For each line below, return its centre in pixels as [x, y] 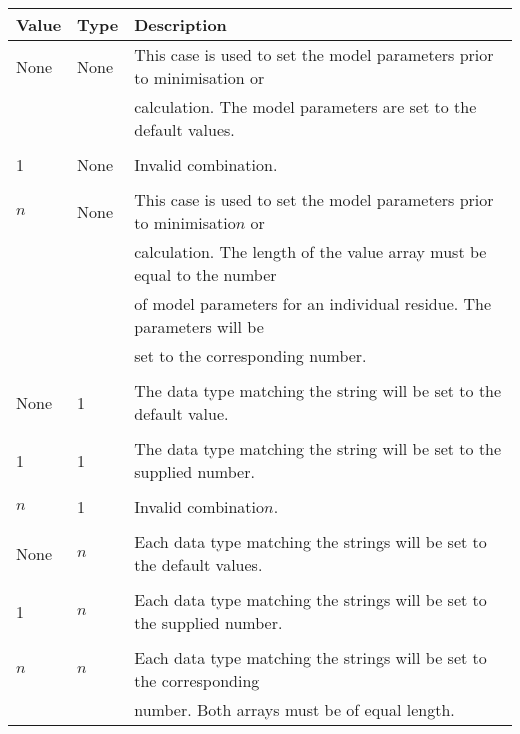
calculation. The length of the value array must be [310, 251]
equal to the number [205, 274]
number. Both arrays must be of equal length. [294, 709]
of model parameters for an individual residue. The [313, 303]
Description [180, 24]
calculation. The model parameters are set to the [305, 106]
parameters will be [199, 326]
